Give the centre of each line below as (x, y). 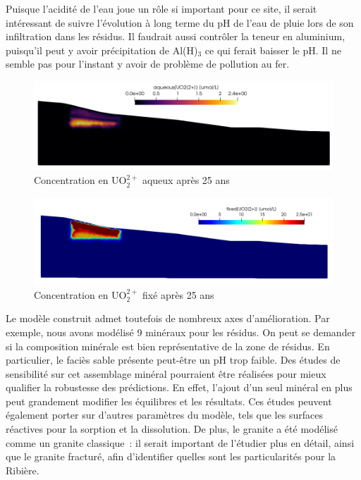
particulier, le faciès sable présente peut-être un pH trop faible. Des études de (173, 360)
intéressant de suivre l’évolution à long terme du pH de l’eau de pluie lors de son (180, 22)
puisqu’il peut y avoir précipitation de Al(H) (102, 50)
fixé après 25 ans (178, 294)
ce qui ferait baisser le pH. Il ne (273, 50)
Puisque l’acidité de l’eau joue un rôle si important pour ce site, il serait (161, 8)
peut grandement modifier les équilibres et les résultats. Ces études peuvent (169, 401)
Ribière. (23, 470)
